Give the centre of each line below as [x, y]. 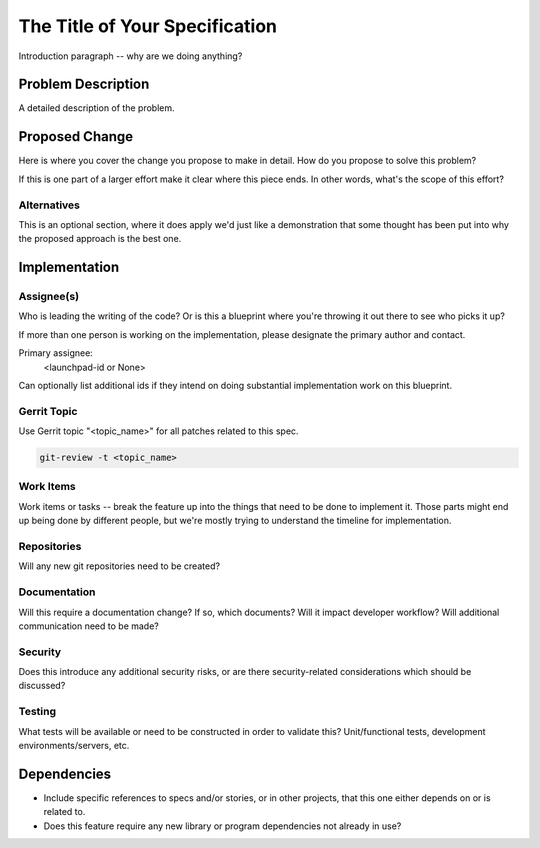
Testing [37, 712]
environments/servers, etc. [74, 745]
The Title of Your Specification [148, 26]
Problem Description [84, 84]
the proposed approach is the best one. [100, 239]
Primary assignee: [56, 353]
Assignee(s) [49, 297]
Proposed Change [76, 136]
